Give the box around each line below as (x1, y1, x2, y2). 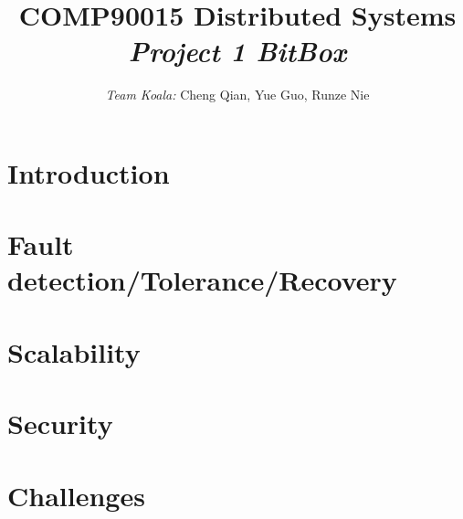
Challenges (7, 476, 145, 514)
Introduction (7, 154, 170, 191)
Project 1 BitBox (128, 32, 347, 70)
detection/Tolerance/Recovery (7, 261, 397, 299)
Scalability (7, 333, 141, 370)
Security (7, 405, 113, 442)
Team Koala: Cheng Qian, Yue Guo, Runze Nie (105, 85, 370, 104)
